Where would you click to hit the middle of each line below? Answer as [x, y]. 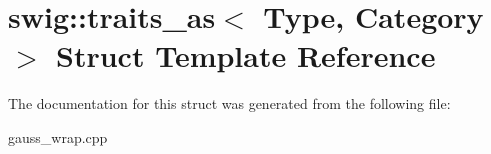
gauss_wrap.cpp [58, 136]
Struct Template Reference [246, 55]
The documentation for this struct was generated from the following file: [229, 103]
